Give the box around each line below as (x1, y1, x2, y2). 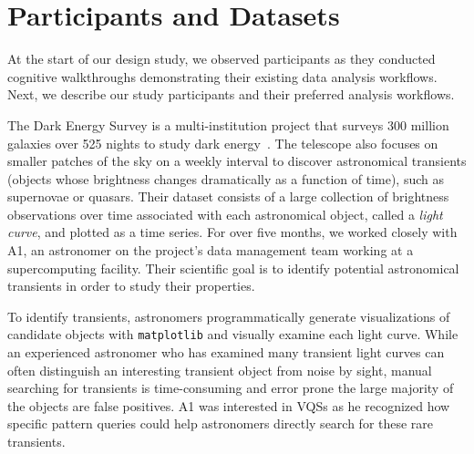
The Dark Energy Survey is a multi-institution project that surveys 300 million (7, 115, 449, 134)
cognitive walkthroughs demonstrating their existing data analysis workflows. (7, 67, 438, 86)
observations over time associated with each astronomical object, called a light (7, 204, 443, 223)
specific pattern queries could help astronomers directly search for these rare (7, 414, 434, 433)
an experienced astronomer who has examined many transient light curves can (7, 343, 445, 362)
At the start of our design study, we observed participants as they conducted (7, 49, 436, 68)
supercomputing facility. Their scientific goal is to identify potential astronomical (7, 258, 459, 277)
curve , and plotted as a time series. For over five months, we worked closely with (7, 222, 458, 242)
